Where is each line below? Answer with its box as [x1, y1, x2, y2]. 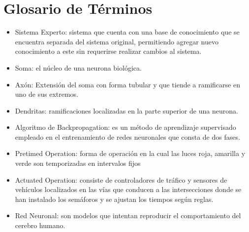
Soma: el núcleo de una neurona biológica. [15, 62, 142, 73]
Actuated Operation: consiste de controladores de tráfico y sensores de [15, 174, 227, 185]
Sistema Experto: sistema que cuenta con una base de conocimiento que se [15, 27, 240, 37]
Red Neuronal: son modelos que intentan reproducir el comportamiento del [15, 210, 241, 221]
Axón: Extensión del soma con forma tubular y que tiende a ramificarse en [15, 79, 240, 89]
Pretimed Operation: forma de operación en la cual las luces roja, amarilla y [15, 148, 246, 158]
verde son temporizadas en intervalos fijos [15, 158, 141, 168]
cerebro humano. [15, 220, 65, 231]
